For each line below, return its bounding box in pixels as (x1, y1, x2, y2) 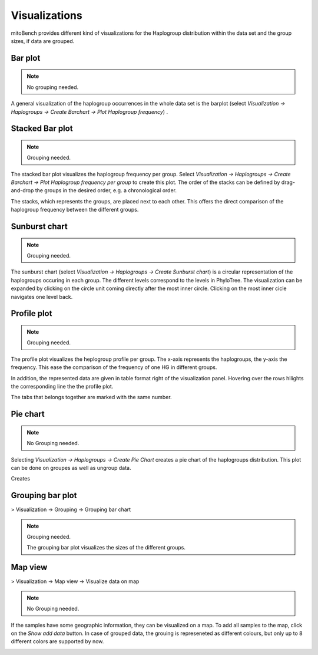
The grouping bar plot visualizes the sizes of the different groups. (26, 544, 185, 551)
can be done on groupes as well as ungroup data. (11, 464, 131, 471)
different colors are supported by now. (11, 638, 104, 645)
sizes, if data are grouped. (11, 37, 75, 44)
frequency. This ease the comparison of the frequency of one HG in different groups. (11, 364, 217, 371)
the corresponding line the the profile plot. (11, 383, 114, 390)
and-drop (11, 187, 34, 194)
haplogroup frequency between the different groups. (11, 206, 139, 213)
